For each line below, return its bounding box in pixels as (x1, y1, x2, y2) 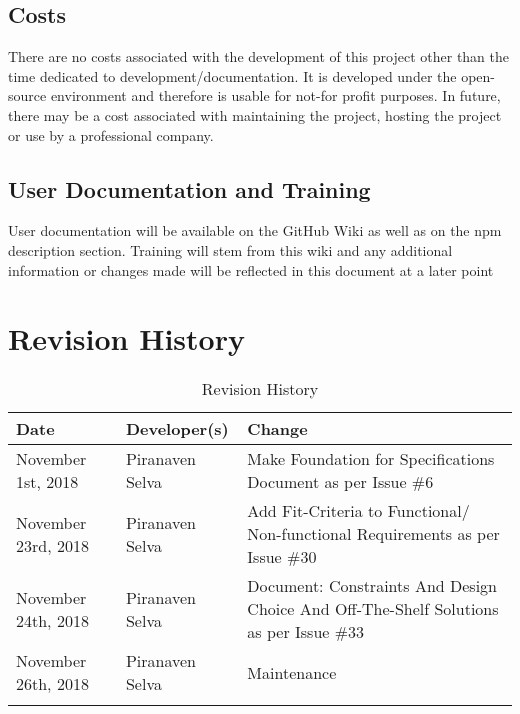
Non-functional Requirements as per (247, 522, 500, 546)
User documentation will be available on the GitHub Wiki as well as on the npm (8, 220, 502, 241)
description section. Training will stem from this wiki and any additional (8, 239, 453, 260)
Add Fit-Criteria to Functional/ (247, 499, 470, 523)
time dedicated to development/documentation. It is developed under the (8, 65, 457, 86)
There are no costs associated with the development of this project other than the (8, 46, 510, 67)
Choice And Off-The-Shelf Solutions (247, 597, 499, 621)
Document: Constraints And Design (247, 574, 497, 598)
